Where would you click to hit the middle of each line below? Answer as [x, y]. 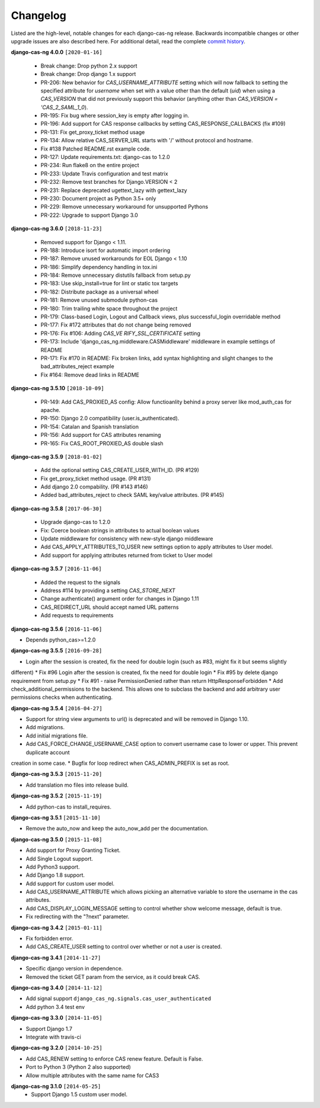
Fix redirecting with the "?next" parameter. [78, 917]
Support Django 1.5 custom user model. [79, 1094]
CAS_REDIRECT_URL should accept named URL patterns [110, 607]
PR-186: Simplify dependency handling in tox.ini [99, 267]
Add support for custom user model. [70, 883]
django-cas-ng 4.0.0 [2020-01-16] [57, 52]
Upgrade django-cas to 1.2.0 [76, 522]
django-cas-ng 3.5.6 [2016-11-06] [57, 629]
